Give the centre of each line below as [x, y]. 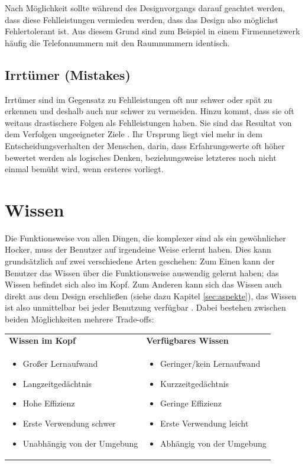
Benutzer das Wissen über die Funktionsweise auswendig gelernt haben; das [142, 272]
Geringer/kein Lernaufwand [210, 364]
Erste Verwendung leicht [205, 423]
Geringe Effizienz [191, 403]
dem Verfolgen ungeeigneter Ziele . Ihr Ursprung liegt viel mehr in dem [134, 134]
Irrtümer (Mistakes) [68, 74]
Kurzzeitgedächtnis [195, 383]
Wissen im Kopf [42, 340]
